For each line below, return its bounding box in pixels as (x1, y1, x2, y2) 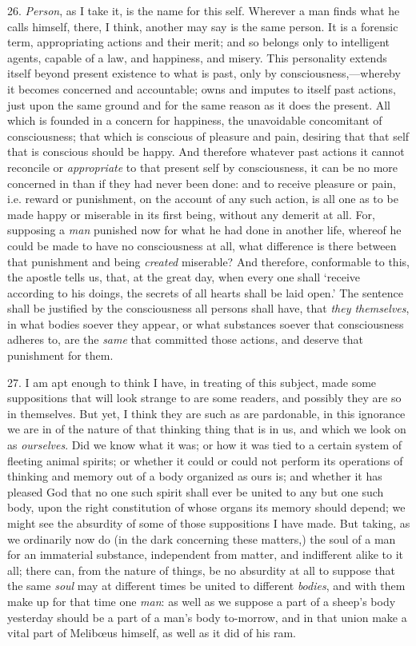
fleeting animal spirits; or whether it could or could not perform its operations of (7, 452, 403, 469)
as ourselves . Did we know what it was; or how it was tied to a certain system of (7, 437, 402, 453)
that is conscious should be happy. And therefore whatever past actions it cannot (7, 143, 405, 160)
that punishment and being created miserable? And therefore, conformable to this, (7, 253, 410, 269)
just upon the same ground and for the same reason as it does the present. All (7, 96, 391, 113)
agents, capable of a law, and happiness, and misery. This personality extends (7, 49, 387, 66)
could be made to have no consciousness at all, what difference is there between (7, 237, 397, 253)
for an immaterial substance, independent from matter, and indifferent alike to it (7, 546, 404, 563)
